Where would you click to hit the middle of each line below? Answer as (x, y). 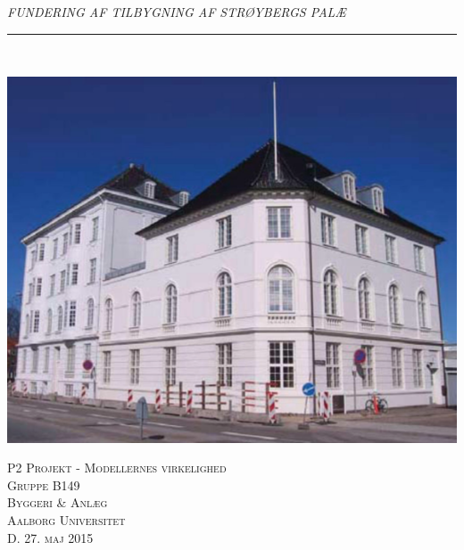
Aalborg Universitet (66, 520)
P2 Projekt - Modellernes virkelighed (117, 468)
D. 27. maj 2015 (50, 537)
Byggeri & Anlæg (58, 502)
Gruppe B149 (44, 484)
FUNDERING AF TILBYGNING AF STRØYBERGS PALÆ (177, 12)
